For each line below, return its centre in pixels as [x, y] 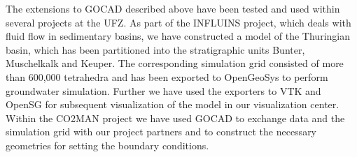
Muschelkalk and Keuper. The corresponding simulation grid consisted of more [175, 63]
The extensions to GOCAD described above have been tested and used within [173, 8]
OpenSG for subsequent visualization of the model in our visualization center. [173, 104]
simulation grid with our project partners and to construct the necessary [161, 132]
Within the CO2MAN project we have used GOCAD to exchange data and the [175, 118]
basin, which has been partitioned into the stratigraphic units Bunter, [155, 49]
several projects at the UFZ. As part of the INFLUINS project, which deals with [178, 22]
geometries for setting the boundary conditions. [107, 145]
